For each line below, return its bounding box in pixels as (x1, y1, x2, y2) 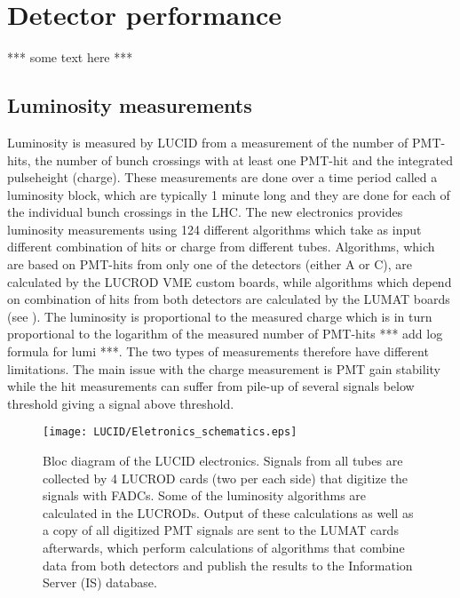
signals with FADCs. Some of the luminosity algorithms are (43, 486, 367, 505)
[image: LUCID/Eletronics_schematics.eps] (43, 426, 297, 439)
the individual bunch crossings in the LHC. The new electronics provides (7, 203, 403, 221)
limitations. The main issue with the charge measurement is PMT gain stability (7, 359, 440, 378)
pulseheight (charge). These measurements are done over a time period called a (7, 168, 438, 187)
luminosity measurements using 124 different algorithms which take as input (7, 219, 422, 238)
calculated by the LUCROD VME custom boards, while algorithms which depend (7, 272, 452, 291)
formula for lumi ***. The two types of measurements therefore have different (7, 342, 429, 361)
